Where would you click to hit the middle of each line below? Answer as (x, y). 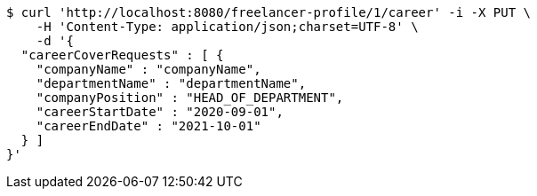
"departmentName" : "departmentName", (171, 83)
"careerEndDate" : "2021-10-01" (148, 126)
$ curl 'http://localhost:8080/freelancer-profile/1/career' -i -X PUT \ (269, 12)
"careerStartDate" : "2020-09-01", (160, 112)
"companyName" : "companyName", (148, 69)
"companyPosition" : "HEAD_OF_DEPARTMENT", (190, 98)
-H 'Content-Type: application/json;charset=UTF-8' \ (227, 27)
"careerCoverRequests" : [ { (122, 55)
